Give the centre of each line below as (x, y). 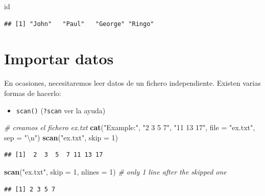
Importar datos (59, 58)
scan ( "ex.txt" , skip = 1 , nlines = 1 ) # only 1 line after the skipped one (115, 171)
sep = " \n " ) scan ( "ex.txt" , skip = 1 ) (61, 137)
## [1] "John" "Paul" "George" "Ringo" (79, 24)
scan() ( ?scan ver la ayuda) (61, 110)
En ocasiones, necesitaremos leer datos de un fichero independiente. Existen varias (132, 83)
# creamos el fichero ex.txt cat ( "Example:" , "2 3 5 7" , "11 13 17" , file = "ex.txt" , (130, 127)
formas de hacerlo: (33, 93)
